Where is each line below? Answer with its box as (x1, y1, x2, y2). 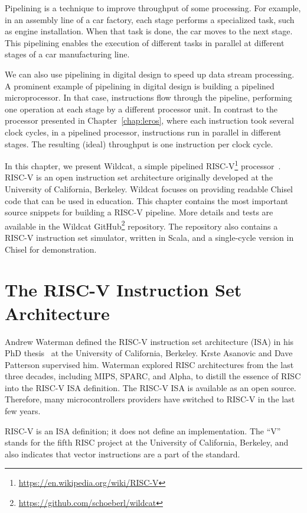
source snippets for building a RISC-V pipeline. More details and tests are (5, 206, 273, 218)
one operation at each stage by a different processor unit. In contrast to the (5, 102, 278, 115)
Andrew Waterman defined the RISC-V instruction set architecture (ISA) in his (5, 335, 294, 347)
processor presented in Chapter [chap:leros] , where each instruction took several (5, 114, 295, 127)
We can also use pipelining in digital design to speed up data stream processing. (5, 67, 295, 80)
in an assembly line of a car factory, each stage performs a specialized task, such (5, 13, 295, 25)
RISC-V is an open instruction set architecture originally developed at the (5, 171, 273, 183)
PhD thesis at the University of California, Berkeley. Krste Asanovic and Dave (5, 347, 293, 359)
